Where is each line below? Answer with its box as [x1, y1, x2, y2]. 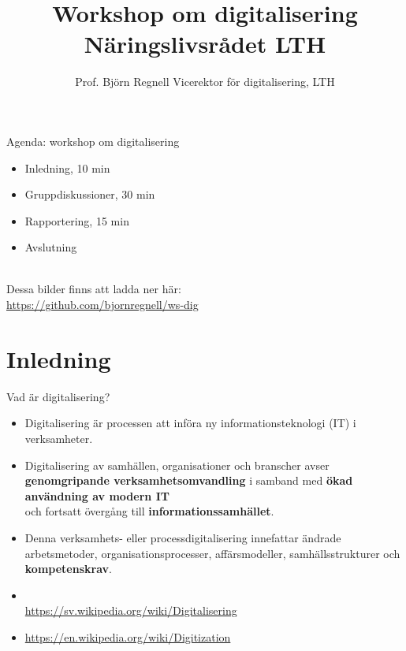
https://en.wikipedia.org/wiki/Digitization [24, 628, 231, 645]
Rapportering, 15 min [24, 212, 129, 229]
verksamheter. [24, 430, 93, 446]
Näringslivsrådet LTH [84, 28, 326, 60]
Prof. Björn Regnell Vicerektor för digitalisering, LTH [75, 73, 335, 90]
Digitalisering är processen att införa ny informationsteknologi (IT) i [24, 415, 356, 431]
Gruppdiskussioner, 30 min [24, 186, 155, 203]
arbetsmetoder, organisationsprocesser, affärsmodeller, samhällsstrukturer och [24, 545, 400, 561]
